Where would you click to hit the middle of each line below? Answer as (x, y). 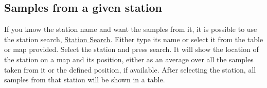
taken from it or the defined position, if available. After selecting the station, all (130, 69)
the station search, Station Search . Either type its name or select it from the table (134, 39)
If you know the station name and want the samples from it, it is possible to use (131, 29)
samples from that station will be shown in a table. (85, 80)
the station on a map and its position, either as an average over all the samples (129, 59)
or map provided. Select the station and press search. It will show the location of (131, 49)
